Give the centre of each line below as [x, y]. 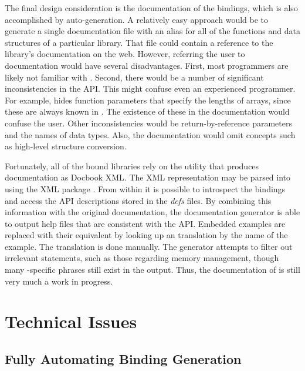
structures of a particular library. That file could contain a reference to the [139, 42]
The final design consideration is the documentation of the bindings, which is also [151, 8]
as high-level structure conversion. [66, 146]
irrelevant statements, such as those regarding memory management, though [142, 258]
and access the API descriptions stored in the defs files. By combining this [138, 200]
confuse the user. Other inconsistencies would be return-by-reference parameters [148, 123]
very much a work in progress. [59, 281]
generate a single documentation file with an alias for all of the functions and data [152, 31]
